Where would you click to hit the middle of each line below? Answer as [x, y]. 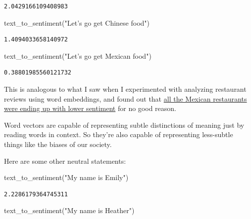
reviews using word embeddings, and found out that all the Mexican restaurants [125, 98]
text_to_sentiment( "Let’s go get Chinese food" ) [77, 22]
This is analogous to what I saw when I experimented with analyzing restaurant [125, 89]
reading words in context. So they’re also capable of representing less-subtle [119, 134]
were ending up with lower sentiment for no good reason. [90, 108]
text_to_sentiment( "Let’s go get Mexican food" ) [78, 55]
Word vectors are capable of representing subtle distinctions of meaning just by [124, 125]
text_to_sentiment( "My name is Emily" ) [66, 177]
